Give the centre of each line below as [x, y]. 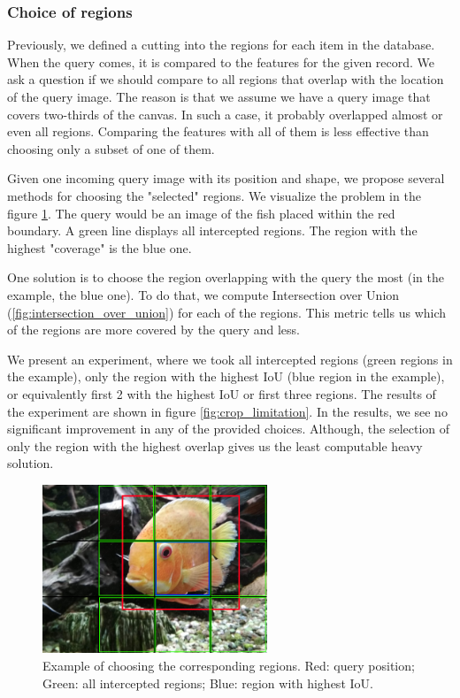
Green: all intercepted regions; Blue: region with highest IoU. [208, 683]
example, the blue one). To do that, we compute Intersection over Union [203, 294]
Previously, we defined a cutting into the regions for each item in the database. [221, 45]
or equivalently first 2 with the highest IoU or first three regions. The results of [222, 393]
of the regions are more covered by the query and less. [153, 330]
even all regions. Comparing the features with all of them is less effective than [218, 131]
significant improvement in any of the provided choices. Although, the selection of [229, 429]
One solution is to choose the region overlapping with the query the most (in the [226, 277]
